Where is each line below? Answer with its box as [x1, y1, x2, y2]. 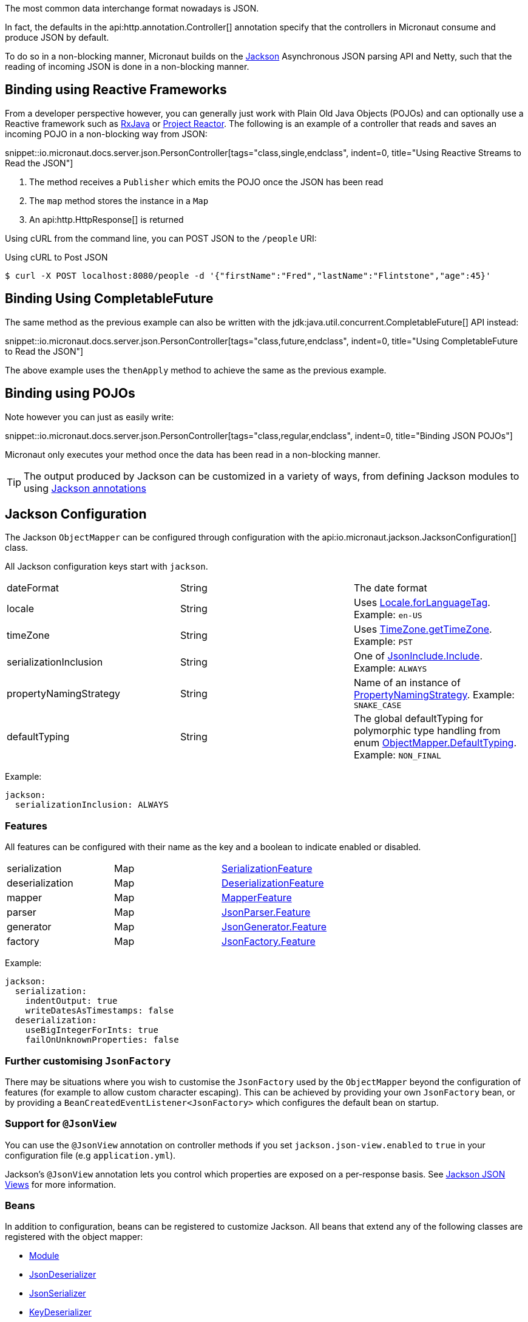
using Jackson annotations [24, 482, 146, 494]
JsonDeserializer [29, 1269, 96, 1280]
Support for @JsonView [5, 1117, 117, 1130]
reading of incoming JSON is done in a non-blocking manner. [5, 61, 249, 72]
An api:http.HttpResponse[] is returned [29, 214, 184, 225]
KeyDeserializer [29, 1307, 92, 1318]
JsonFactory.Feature [222, 935, 316, 948]
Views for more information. [5, 1179, 117, 1190]
